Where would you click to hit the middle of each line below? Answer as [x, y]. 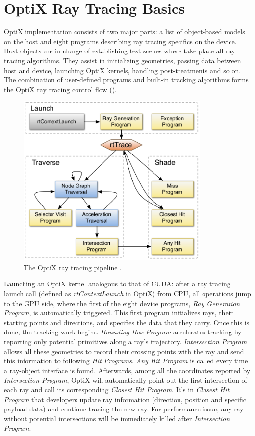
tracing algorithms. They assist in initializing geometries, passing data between [123, 60]
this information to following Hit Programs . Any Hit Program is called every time [126, 361]
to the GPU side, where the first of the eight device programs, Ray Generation [122, 303]
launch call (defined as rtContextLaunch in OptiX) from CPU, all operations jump [127, 294]
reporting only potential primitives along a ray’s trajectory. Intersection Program [126, 341]
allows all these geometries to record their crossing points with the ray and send [124, 351]
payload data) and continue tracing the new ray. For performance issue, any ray [124, 409]
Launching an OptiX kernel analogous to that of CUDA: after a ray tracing [117, 284]
